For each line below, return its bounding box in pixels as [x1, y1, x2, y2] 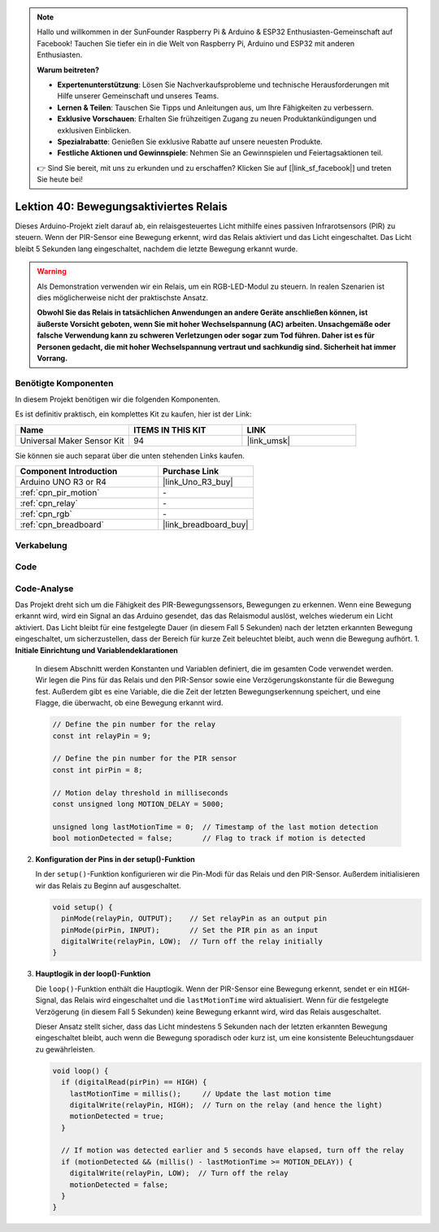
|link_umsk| [246, 435, 290, 446]
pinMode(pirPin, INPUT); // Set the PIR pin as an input [61, 925, 319, 934]
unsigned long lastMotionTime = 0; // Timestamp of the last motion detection [52, 822, 379, 831]
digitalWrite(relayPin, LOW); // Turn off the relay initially [61, 937, 323, 947]
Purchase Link [163, 466, 219, 477]
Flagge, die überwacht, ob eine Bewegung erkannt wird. [35, 698, 224, 707]
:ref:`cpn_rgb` [20, 508, 72, 520]
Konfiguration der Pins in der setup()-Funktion [35, 855, 195, 864]
